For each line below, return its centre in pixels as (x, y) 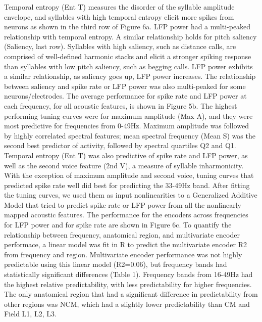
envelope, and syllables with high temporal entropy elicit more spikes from (119, 16)
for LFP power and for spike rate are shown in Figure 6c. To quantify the (118, 225)
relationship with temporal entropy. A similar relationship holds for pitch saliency (130, 36)
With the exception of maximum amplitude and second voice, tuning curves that (129, 175)
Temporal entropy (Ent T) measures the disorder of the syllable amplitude (119, 7)
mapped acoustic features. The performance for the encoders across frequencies (126, 215)
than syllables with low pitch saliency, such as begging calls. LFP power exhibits (128, 66)
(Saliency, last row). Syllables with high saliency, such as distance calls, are (120, 46)
